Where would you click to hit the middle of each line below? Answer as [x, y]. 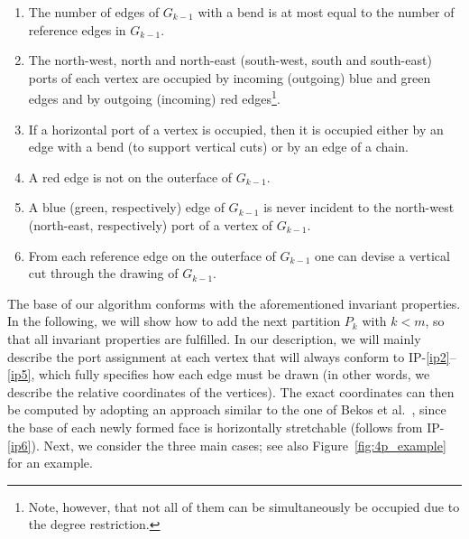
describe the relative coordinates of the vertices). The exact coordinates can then [231, 391]
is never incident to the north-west [359, 207]
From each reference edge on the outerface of [152, 255]
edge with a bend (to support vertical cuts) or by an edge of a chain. [218, 147]
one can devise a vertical [382, 255]
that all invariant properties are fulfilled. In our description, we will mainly [214, 338]
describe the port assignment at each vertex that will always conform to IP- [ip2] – [232, 356]
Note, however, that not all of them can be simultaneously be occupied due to [244, 506]
